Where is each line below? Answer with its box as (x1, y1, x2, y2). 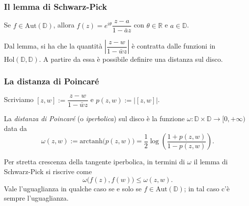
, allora (53, 20, 75, 30)
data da (4, 123, 27, 133)
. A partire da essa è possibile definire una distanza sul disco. (39, 54, 223, 64)
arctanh (80, 138, 103, 145)
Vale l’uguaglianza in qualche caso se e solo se (4, 183, 142, 193)
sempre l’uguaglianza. (4, 193, 69, 203)
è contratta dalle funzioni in (131, 41, 216, 51)
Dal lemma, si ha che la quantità (4, 41, 103, 51)
